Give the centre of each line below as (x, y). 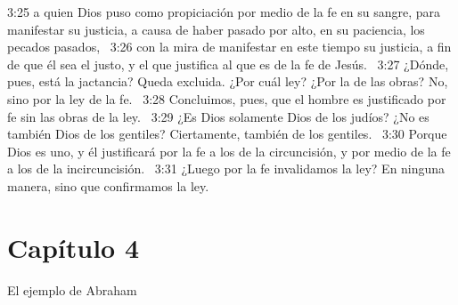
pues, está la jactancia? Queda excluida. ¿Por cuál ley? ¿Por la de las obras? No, (228, 81)
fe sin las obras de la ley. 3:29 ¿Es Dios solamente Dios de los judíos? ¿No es (218, 116)
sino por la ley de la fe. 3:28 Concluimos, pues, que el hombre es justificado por (227, 98)
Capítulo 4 (74, 247)
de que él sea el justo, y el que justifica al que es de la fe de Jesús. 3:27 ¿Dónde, (228, 64)
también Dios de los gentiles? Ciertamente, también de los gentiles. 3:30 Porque (227, 134)
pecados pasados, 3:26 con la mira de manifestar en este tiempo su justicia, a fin (229, 47)
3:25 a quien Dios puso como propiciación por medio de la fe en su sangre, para (224, 12)
